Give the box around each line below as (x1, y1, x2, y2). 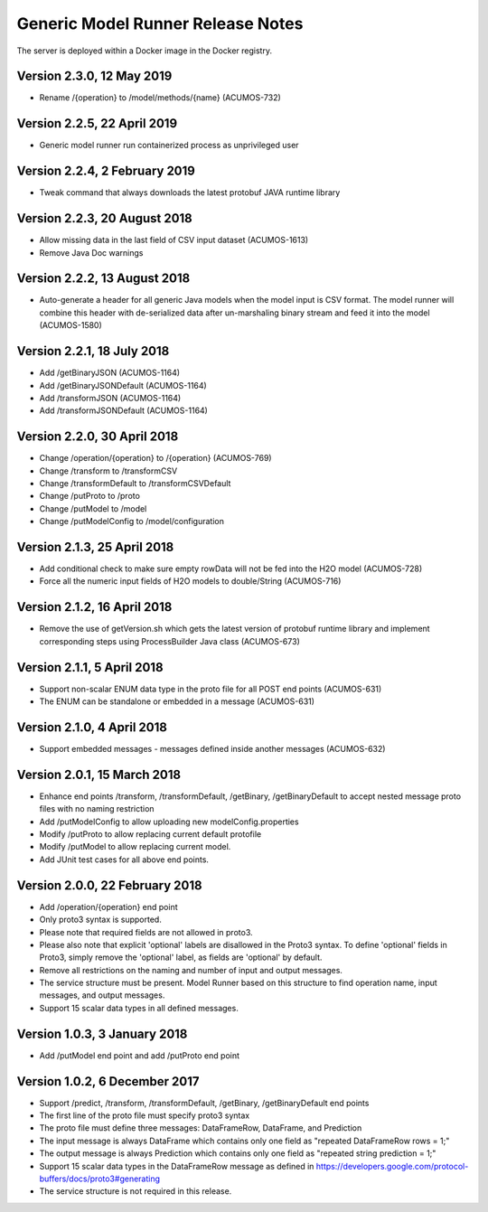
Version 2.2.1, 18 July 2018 (16, 343, 170, 359)
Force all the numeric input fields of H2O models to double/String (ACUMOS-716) (39, 576, 342, 587)
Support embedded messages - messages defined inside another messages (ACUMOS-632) (39, 743, 386, 754)
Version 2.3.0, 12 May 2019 (16, 69, 173, 84)
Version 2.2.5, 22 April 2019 (16, 116, 178, 131)
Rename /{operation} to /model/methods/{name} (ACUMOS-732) (39, 92, 282, 103)
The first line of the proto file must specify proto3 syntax (39, 1110, 250, 1121)
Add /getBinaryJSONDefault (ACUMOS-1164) (39, 380, 207, 390)
